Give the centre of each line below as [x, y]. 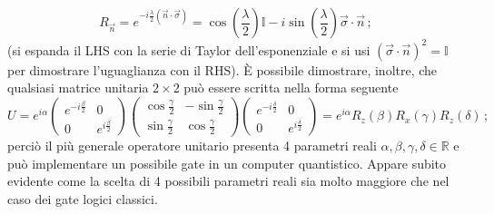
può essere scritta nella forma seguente [291, 88]
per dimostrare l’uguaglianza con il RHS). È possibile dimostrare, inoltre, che [222, 69]
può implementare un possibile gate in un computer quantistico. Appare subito [227, 163]
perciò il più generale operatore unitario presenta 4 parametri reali [192, 146]
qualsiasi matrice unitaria [78, 88]
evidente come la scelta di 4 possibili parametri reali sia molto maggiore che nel [228, 181]
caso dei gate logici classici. [83, 198]
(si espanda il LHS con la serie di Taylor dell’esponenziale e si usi [189, 49]
